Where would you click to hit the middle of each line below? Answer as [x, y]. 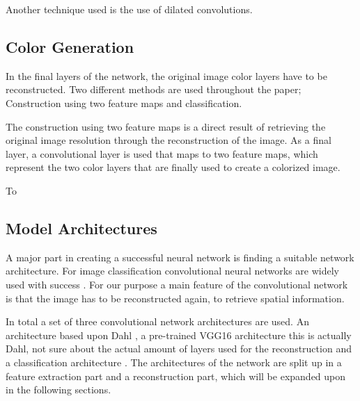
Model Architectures [81, 228]
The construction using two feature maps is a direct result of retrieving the [166, 126]
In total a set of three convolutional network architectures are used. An [157, 321]
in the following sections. [58, 390]
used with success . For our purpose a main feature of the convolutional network [177, 284]
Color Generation [70, 46]
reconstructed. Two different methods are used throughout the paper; [154, 89]
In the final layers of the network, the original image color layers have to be [166, 75]
